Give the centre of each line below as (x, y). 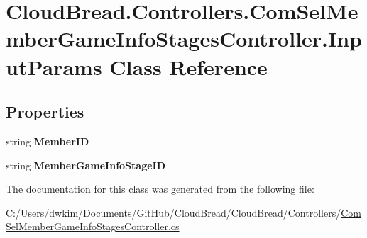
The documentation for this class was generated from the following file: (160, 189)
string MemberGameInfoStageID (86, 165)
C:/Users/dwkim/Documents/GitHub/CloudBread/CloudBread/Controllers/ (174, 212)
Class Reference (188, 66)
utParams (54, 66)
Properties (45, 112)
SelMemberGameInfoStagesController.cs (93, 226)
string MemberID (48, 141)
